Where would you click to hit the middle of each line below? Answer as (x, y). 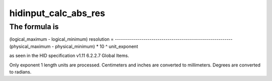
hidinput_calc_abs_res (57, 13)
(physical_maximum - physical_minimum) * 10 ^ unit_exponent (74, 46)
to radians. (20, 72)
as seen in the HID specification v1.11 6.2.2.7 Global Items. (69, 56)
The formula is (34, 27)
